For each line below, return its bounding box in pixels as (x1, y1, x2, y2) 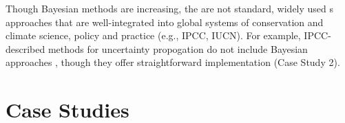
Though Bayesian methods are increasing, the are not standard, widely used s (6, 1, 334, 15)
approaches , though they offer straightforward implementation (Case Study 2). (6, 55, 340, 69)
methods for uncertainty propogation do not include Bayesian (48, 41, 308, 56)
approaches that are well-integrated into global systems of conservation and (6, 14, 324, 29)
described (6, 41, 45, 56)
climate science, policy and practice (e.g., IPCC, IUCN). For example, (6, 28, 301, 43)
